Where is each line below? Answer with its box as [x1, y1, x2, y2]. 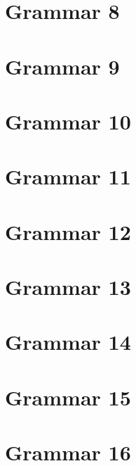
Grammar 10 [5, 106, 131, 135]
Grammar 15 [5, 382, 131, 411]
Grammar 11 [5, 162, 131, 191]
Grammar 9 [5, 51, 120, 80]
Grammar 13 [5, 272, 131, 301]
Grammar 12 [5, 217, 131, 246]
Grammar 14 [5, 327, 131, 356]
